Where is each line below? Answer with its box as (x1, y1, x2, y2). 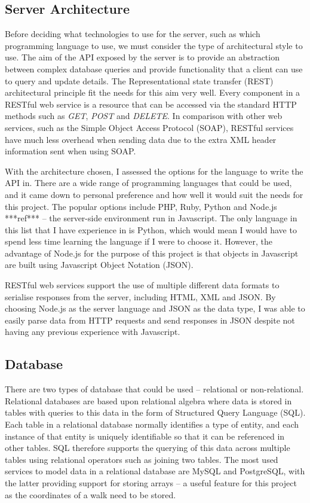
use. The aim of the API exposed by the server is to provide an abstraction (5, 51, 280, 63)
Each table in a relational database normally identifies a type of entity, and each (5, 418, 299, 431)
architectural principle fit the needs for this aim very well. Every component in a (5, 86, 300, 99)
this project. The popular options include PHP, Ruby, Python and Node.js (5, 200, 277, 212)
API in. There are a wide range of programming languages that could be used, (5, 176, 292, 189)
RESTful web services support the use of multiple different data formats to (5, 279, 280, 291)
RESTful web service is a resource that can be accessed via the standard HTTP (5, 97, 297, 110)
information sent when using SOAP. (5, 145, 136, 157)
